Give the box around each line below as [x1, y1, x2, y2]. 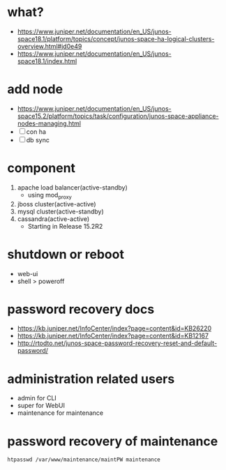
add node [7, 82, 63, 98]
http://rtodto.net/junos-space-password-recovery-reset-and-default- [17, 339, 218, 347]
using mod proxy [27, 190, 72, 201]
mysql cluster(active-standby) [17, 207, 105, 215]
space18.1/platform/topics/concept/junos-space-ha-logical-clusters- [17, 34, 215, 43]
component [7, 160, 75, 176]
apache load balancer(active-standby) [17, 183, 128, 192]
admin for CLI [17, 394, 57, 402]
